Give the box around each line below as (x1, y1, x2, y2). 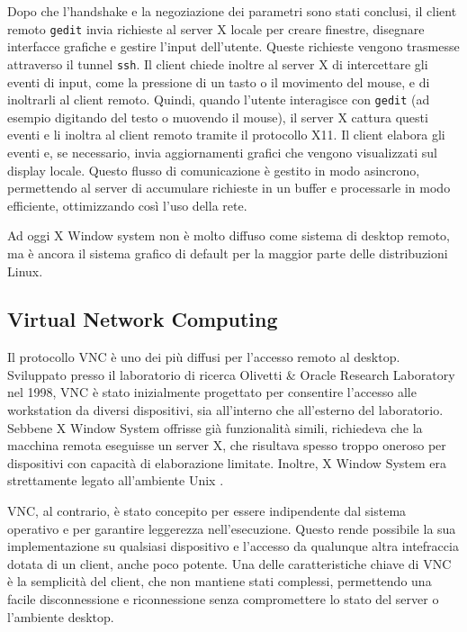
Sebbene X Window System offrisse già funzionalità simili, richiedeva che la (7, 418, 423, 437)
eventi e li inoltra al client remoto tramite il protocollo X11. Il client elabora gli (7, 125, 445, 144)
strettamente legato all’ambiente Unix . (7, 471, 224, 490)
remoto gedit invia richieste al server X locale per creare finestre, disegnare (7, 19, 425, 38)
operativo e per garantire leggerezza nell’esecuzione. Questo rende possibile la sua (7, 519, 456, 537)
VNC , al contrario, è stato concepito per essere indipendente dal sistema (7, 501, 407, 520)
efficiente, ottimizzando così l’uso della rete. (7, 195, 247, 214)
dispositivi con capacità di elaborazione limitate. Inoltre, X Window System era (7, 453, 447, 472)
